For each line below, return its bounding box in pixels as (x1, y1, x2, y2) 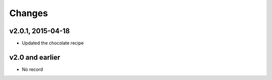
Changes (9, 8, 48, 19)
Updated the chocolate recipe (22, 40, 84, 46)
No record (22, 66, 43, 72)
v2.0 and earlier (9, 53, 60, 61)
